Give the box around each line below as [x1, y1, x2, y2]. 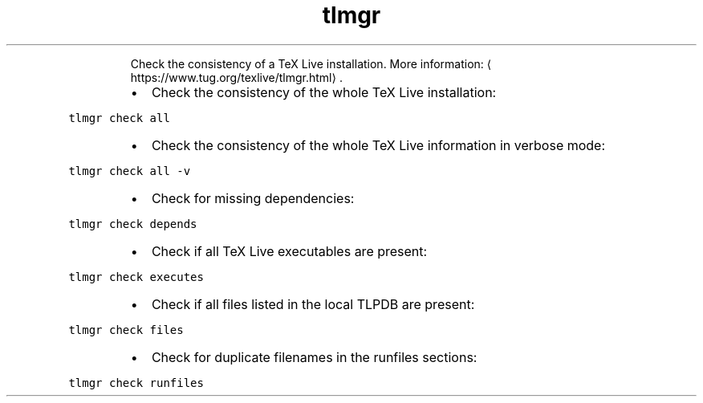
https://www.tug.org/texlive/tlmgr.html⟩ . [130, 70, 343, 84]
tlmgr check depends [68, 217, 197, 230]
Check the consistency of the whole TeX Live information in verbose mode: [151, 136, 606, 153]
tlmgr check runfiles [68, 376, 204, 389]
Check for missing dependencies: [151, 189, 355, 206]
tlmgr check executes [68, 270, 204, 283]
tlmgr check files [68, 323, 184, 336]
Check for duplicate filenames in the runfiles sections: [151, 348, 477, 365]
